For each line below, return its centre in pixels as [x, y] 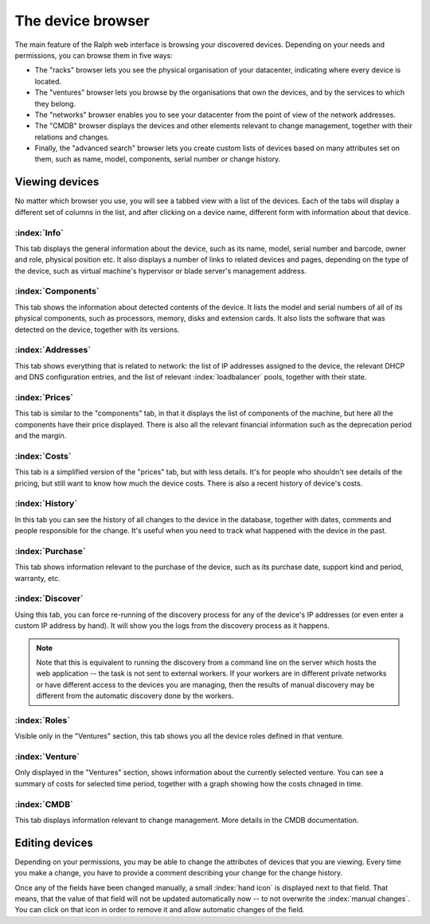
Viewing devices [57, 182]
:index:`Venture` [47, 757]
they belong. [55, 103]
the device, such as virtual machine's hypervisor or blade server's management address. [160, 271]
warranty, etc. [37, 578]
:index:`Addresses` [53, 350]
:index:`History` [46, 504]
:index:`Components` [57, 291]
